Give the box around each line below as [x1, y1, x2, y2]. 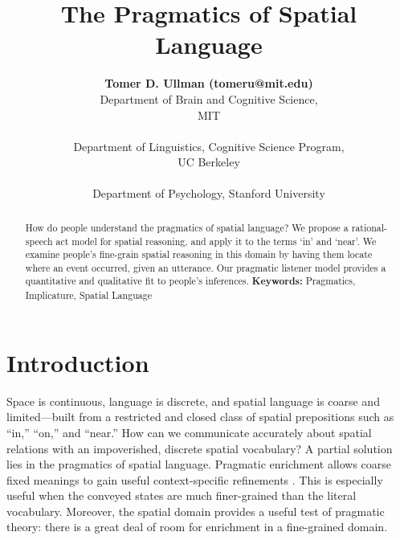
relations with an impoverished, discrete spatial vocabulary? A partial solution [6, 440, 393, 456]
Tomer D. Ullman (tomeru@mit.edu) [104, 75, 313, 92]
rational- [351, 220, 388, 234]
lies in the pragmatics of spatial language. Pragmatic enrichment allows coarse [6, 456, 392, 472]
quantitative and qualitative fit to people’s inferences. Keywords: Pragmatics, [25, 274, 356, 288]
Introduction [6, 346, 149, 378]
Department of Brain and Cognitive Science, [100, 90, 318, 107]
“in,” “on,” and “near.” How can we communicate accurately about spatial [6, 423, 372, 440]
